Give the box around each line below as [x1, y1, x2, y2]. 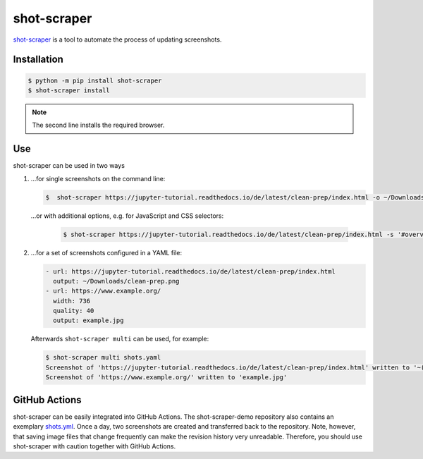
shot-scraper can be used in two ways [13, 161, 125, 170]
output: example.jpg [53, 317, 124, 324]
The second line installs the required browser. [32, 121, 165, 130]
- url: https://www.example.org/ [45, 287, 161, 295]
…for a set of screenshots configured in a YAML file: [30, 248, 183, 257]
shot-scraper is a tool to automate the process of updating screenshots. [13, 35, 222, 44]
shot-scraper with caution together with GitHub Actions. [13, 441, 176, 451]
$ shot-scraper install [27, 86, 111, 94]
